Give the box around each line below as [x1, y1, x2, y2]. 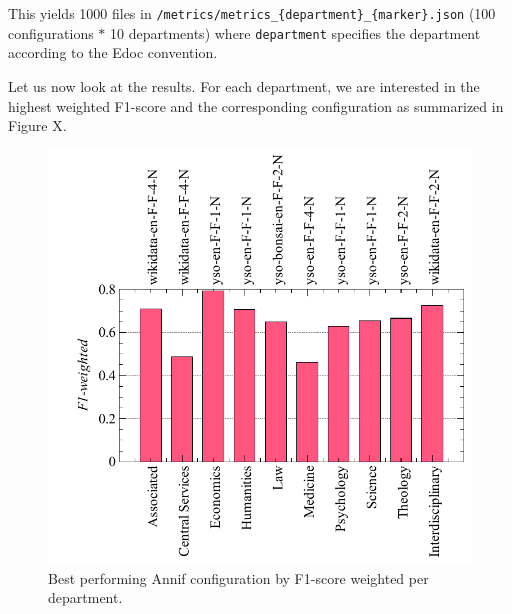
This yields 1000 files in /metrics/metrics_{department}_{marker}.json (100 [8, 3, 496, 23]
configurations [8, 22, 94, 43]
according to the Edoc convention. [8, 42, 218, 63]
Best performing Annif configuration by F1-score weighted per [48, 567, 429, 588]
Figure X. [8, 115, 67, 136]
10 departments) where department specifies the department [110, 22, 481, 43]
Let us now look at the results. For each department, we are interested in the [8, 75, 480, 96]
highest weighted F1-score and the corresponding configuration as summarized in [8, 95, 504, 116]
